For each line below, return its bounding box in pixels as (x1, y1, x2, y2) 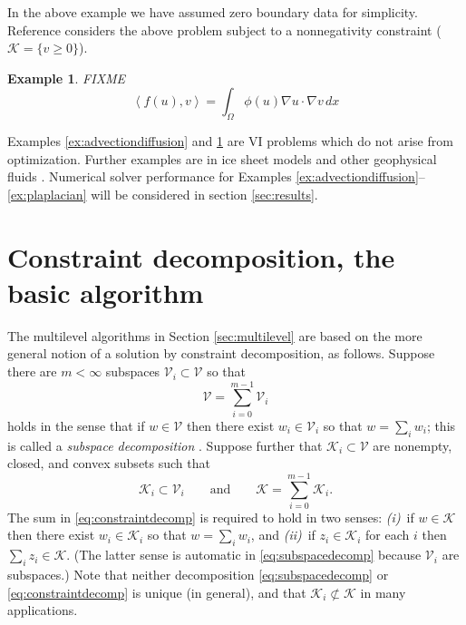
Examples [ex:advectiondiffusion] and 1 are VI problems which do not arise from (7, 132, 453, 151)
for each (365, 525, 410, 544)
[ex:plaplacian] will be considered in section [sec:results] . (7, 184, 318, 203)
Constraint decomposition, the (7, 238, 395, 275)
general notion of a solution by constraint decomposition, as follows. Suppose (7, 344, 435, 363)
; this (426, 415, 456, 435)
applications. (7, 601, 78, 620)
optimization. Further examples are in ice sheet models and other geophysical (7, 149, 437, 168)
